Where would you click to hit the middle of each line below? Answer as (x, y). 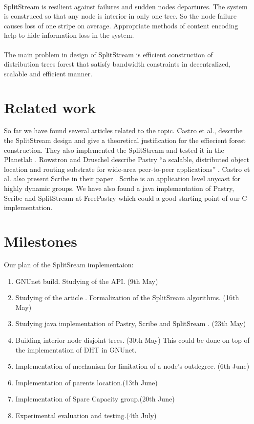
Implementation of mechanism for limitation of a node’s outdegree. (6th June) (132, 366)
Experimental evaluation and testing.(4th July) (86, 415)
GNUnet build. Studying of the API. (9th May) (87, 281)
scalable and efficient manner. (48, 73)
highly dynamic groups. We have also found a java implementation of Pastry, (119, 188)
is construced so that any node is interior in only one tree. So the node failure (120, 16)
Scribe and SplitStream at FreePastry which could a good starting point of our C (126, 198)
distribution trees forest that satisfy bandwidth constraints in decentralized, (117, 64)
